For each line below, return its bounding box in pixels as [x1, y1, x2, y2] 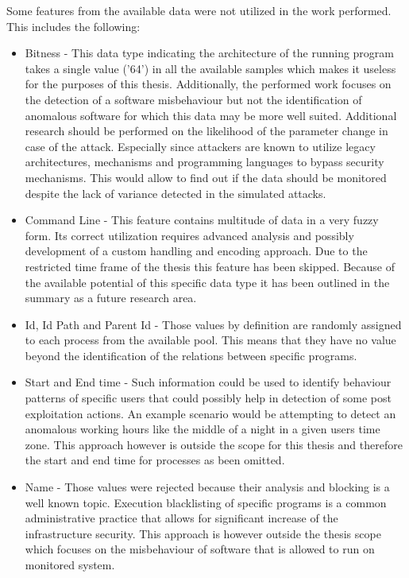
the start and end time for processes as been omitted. [25, 452, 285, 468]
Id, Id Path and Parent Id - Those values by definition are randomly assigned [25, 316, 402, 332]
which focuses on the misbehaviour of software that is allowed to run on [25, 541, 375, 557]
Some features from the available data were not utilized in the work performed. [6, 2, 392, 18]
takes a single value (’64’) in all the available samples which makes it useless [25, 60, 396, 76]
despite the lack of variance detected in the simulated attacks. [25, 184, 326, 201]
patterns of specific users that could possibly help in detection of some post [25, 390, 392, 406]
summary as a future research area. [25, 289, 197, 306]
